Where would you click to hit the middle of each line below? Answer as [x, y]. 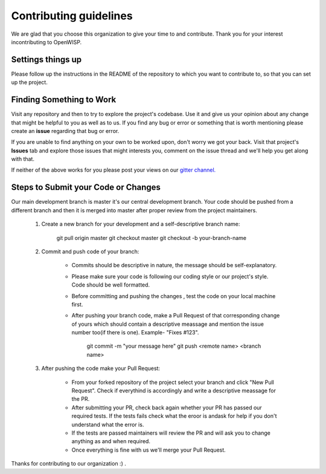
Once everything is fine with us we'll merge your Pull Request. [149, 450]
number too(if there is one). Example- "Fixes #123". [135, 333]
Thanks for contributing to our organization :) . [69, 464]
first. [77, 304]
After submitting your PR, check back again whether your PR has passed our [167, 407]
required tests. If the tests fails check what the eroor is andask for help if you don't [174, 416]
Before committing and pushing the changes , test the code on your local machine [174, 296]
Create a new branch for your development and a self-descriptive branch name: [141, 224]
